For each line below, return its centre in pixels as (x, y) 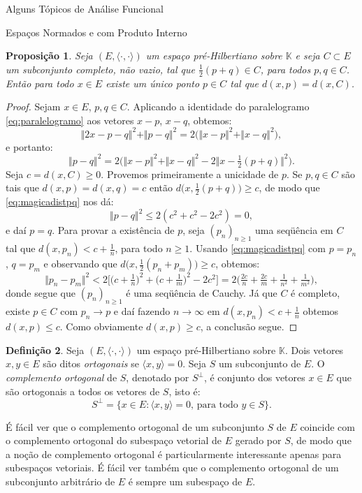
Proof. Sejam (33, 106)
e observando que (80, 264)
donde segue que (41, 293)
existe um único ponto (153, 83)
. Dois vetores (314, 349)
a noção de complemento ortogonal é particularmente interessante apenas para (174, 454)
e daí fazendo (142, 311)
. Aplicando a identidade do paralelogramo (218, 106)
